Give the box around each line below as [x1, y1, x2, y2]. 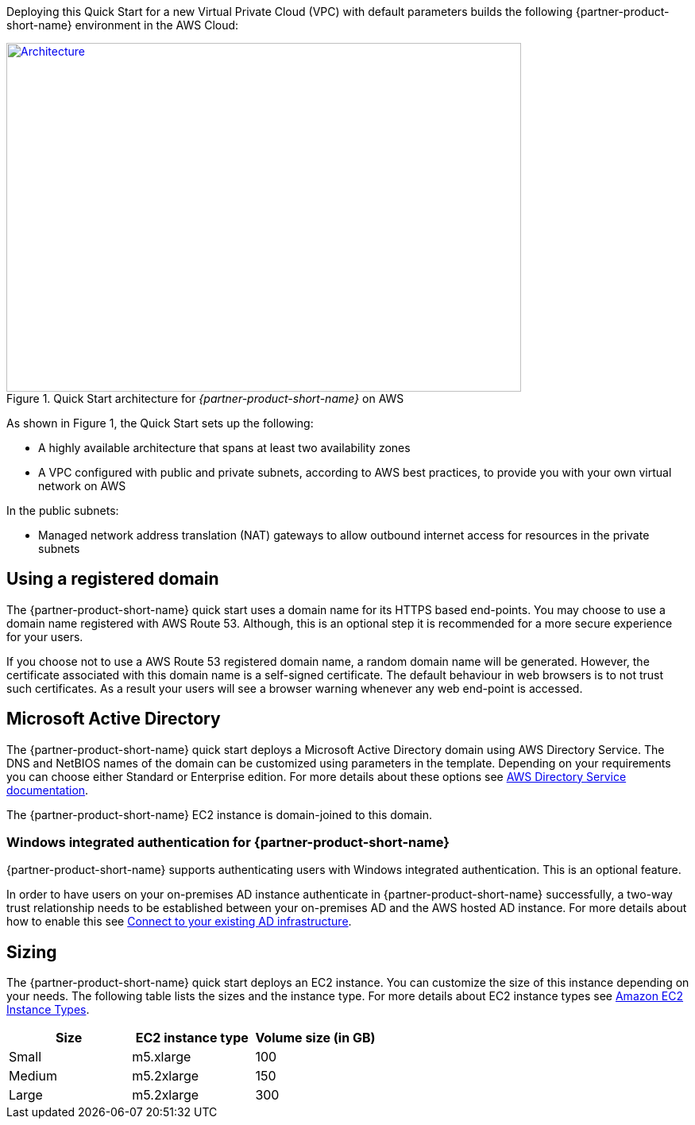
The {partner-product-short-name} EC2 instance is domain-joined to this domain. [6, 807, 433, 822]
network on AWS [38, 479, 126, 493]
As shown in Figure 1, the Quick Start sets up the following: [6, 416, 314, 430]
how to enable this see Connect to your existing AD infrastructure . [6, 914, 352, 929]
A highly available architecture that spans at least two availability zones [38, 441, 411, 454]
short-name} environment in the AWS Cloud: [6, 18, 239, 32]
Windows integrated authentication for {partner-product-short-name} [6, 834, 450, 851]
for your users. [6, 629, 83, 644]
